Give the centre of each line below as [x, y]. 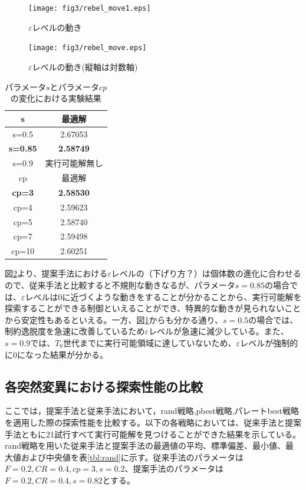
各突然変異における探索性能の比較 [104, 386]
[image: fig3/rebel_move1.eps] [90, 8]
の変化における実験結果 [56, 98]
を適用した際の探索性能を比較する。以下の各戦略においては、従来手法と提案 [153, 422]
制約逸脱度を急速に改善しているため [75, 331]
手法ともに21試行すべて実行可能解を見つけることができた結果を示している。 [153, 434]
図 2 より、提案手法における [56, 273]
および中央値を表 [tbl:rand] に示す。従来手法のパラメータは [132, 457]
